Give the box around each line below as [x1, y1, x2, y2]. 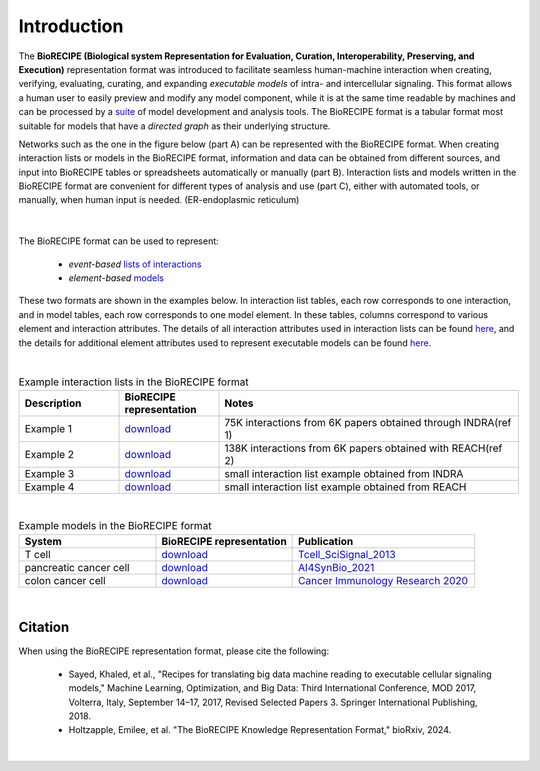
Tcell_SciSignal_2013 [298, 547, 396, 561]
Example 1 [24, 421, 73, 435]
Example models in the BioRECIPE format [18, 519, 212, 533]
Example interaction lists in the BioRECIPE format [18, 375, 249, 389]
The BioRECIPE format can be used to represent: [18, 235, 219, 247]
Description [24, 396, 82, 410]
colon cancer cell [24, 573, 106, 587]
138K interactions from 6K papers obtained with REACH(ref [224, 441, 503, 455]
